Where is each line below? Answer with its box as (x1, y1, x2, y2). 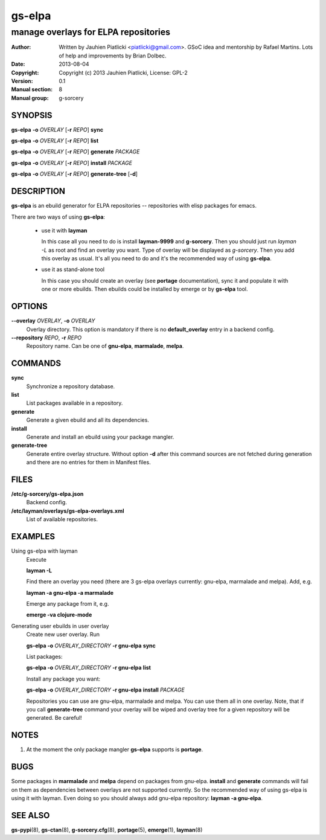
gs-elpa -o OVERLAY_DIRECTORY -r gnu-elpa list (26, 664, 151, 672)
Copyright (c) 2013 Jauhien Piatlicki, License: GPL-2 (59, 69, 188, 76)
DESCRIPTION (11, 186, 66, 196)
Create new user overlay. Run (26, 631, 100, 638)
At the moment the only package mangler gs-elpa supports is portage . (26, 746, 203, 753)
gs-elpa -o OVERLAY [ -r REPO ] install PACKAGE (11, 159, 133, 166)
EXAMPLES (11, 531, 56, 542)
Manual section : (11, 86, 53, 93)
